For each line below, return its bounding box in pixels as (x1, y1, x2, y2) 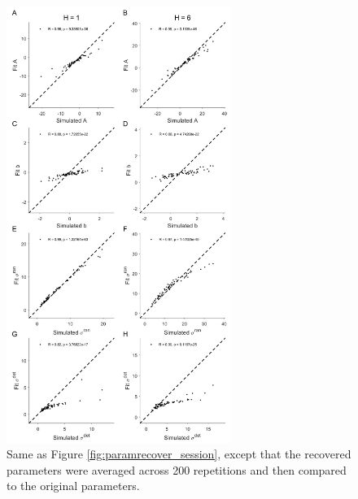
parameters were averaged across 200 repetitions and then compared (7, 461, 347, 478)
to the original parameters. (7, 477, 140, 494)
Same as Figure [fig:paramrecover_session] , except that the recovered (7, 445, 351, 462)
